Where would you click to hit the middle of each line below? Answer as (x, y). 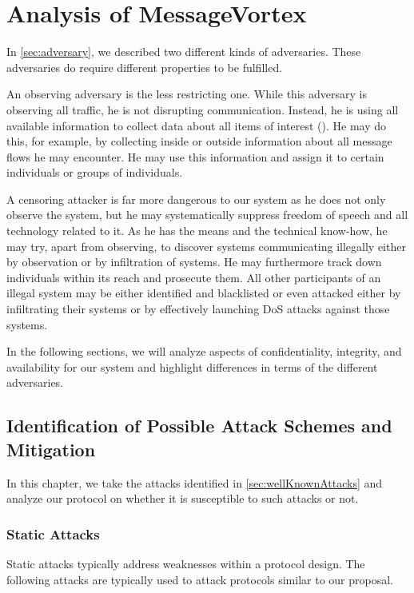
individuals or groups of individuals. (95, 172)
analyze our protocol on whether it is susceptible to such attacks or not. (183, 498)
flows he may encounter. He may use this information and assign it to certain (195, 156)
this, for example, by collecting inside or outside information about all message (199, 141)
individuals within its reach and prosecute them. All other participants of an (194, 277)
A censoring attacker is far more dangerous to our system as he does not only (196, 199)
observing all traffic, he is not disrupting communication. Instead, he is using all (203, 109)
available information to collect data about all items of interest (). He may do (197, 125)
